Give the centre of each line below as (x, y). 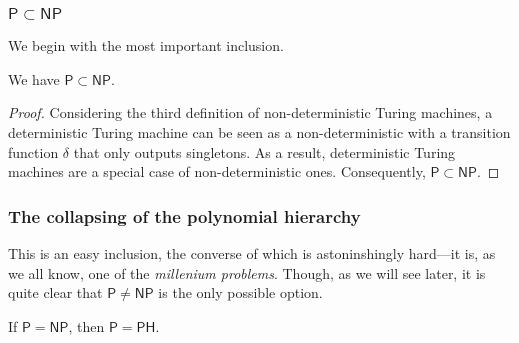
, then (86, 325)
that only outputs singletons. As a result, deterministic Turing (264, 151)
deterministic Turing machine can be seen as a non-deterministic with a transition (259, 132)
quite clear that (55, 292)
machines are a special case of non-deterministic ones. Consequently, (217, 171)
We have (34, 78)
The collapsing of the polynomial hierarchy (184, 215)
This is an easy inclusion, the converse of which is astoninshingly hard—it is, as (252, 253)
